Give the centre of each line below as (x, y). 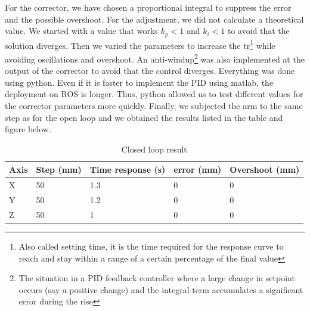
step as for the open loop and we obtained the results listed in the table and (144, 117)
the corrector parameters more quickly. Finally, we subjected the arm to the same (154, 105)
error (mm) (198, 170)
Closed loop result (154, 149)
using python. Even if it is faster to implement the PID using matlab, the (139, 82)
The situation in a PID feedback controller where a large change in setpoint (157, 278)
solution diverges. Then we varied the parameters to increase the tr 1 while (140, 44)
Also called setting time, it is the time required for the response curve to (151, 246)
